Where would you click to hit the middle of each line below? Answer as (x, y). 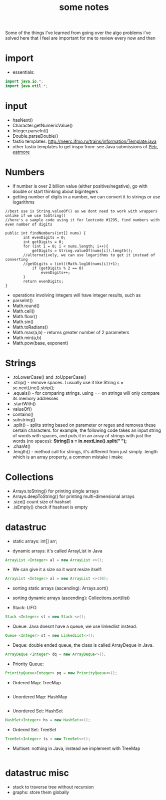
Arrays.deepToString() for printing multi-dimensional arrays (73, 496)
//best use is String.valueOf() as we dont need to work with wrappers (81, 211)
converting (16, 259)
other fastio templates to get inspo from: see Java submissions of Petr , (85, 146)
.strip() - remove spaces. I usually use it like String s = (68, 382)
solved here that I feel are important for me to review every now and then (80, 38)
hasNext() (23, 120)
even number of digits (29, 224)
